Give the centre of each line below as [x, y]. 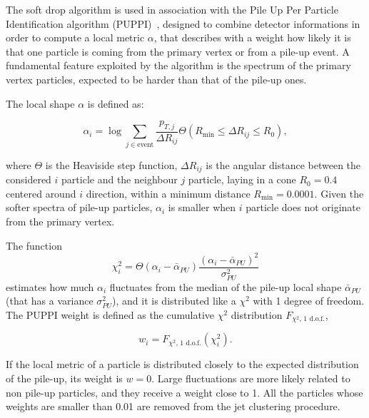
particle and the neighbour [120, 179]
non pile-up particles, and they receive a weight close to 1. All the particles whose [184, 392]
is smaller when [202, 207]
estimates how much [50, 286]
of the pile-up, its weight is [64, 378]
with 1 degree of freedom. [309, 301]
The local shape [40, 103]
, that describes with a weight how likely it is [252, 37]
